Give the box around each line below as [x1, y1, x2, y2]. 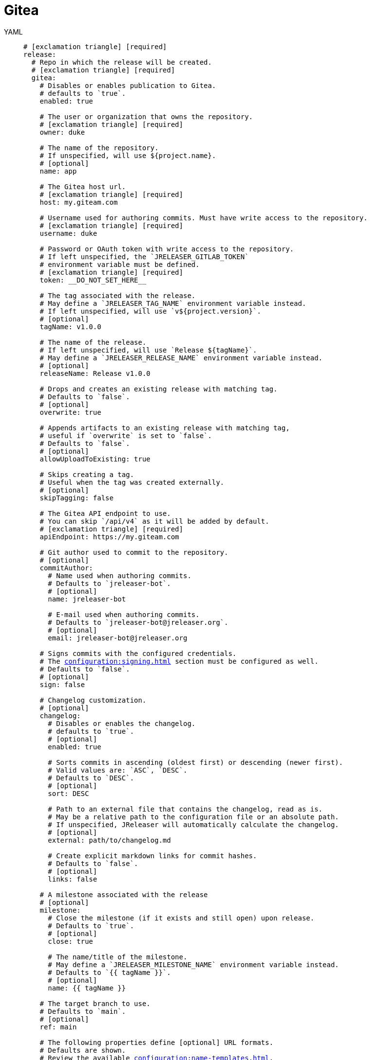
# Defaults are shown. [39, 1046, 126, 1054]
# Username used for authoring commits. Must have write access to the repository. [39, 213, 368, 222]
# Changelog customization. [39, 696, 146, 704]
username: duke [39, 229, 97, 237]
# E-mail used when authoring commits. [48, 610, 200, 618]
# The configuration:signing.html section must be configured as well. [39, 657, 318, 665]
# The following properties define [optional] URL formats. [39, 1038, 274, 1046]
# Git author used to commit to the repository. [39, 548, 229, 556]
